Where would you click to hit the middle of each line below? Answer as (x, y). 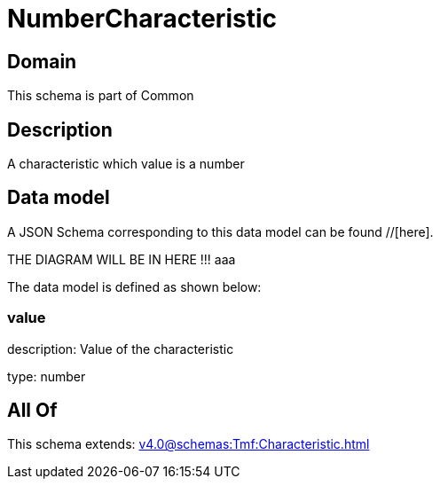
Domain (42, 61)
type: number (47, 376)
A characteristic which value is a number (126, 164)
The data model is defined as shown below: (134, 286)
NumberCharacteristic (142, 19)
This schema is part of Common (101, 96)
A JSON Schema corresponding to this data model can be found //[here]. (220, 231)
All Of (32, 411)
